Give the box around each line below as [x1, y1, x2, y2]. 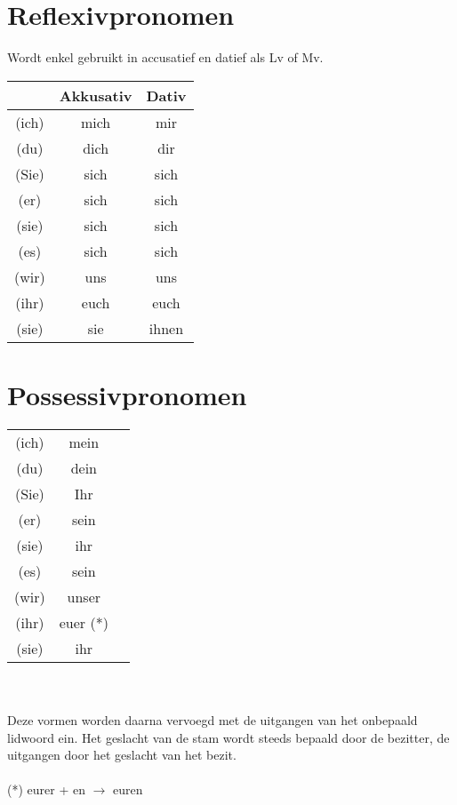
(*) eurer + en [7, 780, 85, 799]
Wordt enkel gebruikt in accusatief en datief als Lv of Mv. [7, 48, 324, 67]
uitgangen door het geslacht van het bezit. [7, 745, 237, 764]
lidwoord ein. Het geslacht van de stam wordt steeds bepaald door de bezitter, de [7, 728, 450, 746]
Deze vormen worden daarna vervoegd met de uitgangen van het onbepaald [7, 711, 418, 729]
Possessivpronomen [7, 376, 247, 412]
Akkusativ [59, 84, 132, 106]
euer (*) [59, 611, 108, 633]
